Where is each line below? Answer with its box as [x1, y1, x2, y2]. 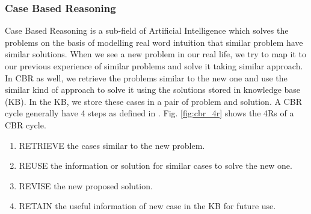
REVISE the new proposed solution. [19, 179, 153, 192]
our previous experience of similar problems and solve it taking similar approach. [5, 60, 303, 72]
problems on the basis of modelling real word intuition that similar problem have [5, 36, 303, 48]
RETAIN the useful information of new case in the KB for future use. [19, 200, 276, 212]
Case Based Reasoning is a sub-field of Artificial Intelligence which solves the [5, 24, 289, 37]
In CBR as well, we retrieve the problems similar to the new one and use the [5, 71, 288, 84]
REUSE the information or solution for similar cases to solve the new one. [19, 159, 292, 172]
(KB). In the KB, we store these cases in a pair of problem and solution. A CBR [5, 95, 302, 107]
